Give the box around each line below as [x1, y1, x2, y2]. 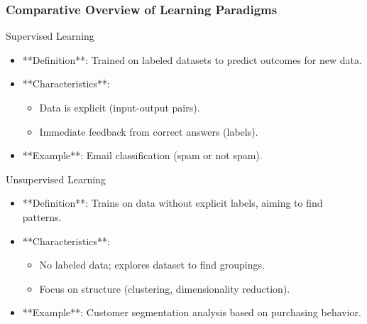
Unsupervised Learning [6, 171, 106, 186]
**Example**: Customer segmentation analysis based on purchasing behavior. [22, 305, 361, 320]
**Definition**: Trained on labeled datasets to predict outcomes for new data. [22, 52, 362, 67]
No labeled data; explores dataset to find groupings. [39, 257, 265, 272]
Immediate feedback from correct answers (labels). [39, 124, 258, 139]
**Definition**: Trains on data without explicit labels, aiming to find [22, 195, 323, 210]
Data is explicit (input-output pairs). [39, 100, 200, 114]
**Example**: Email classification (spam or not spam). [22, 148, 263, 163]
